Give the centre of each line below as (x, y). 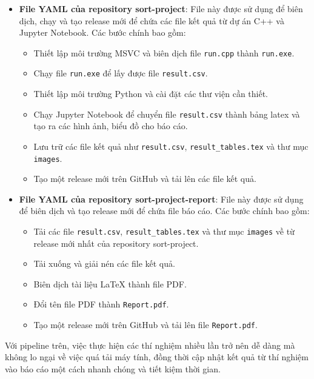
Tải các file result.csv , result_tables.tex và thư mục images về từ (164, 231)
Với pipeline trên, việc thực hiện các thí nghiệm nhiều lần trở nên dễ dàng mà (150, 345)
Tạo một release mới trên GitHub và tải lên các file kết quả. (145, 179)
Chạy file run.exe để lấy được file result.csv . (121, 73)
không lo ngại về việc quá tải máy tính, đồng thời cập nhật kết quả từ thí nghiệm (157, 357)
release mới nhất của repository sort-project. (116, 243)
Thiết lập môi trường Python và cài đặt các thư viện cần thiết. (151, 94)
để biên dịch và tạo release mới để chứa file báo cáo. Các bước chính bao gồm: (164, 211)
